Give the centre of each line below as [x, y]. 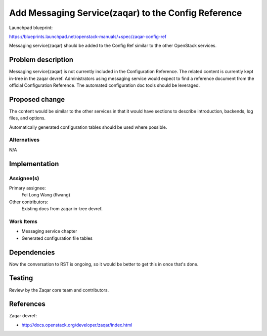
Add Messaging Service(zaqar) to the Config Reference [126, 13]
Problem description [41, 60]
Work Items [23, 221]
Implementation [34, 164]
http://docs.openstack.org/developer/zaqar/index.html [77, 325]
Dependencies [32, 252]
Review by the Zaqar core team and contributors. [59, 290]
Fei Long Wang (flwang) [46, 195]
